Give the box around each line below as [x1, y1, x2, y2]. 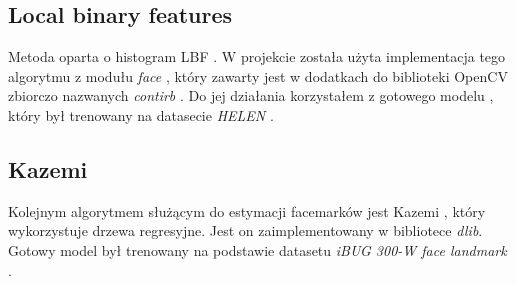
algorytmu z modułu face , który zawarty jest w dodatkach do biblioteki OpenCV [8, 65, 508, 86]
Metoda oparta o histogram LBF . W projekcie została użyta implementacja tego [8, 46, 506, 67]
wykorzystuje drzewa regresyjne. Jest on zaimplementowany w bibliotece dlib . [8, 220, 483, 241]
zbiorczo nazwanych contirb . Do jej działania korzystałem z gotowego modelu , [8, 85, 494, 106]
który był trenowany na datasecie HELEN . [8, 104, 274, 125]
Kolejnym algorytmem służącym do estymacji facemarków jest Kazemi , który [8, 200, 486, 221]
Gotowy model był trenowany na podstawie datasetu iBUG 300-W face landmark [8, 239, 507, 260]
